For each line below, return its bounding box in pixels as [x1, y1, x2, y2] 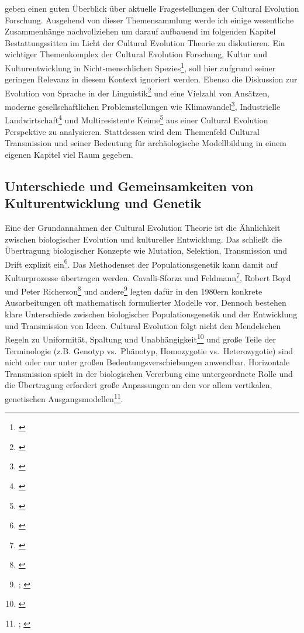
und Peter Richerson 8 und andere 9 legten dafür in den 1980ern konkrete [5, 283, 262, 297]
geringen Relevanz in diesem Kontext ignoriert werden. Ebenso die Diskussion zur [5, 73, 298, 85]
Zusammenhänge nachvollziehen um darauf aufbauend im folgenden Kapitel [5, 25, 276, 37]
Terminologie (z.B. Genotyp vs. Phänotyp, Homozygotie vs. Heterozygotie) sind [5, 344, 293, 357]
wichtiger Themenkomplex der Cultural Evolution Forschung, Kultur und [5, 48, 268, 60]
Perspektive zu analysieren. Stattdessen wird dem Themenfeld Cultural [5, 125, 260, 137]
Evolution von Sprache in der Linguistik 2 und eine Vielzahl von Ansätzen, [5, 85, 270, 99]
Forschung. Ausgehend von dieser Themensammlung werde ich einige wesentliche [5, 13, 294, 26]
